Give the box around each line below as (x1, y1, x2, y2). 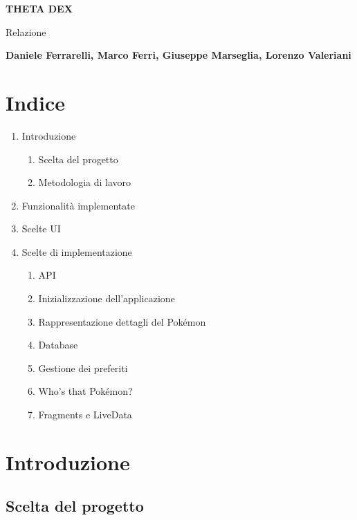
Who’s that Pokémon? (38, 384, 133, 398)
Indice (6, 88, 65, 116)
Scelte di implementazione (21, 244, 132, 259)
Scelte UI (21, 221, 61, 236)
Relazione (6, 24, 46, 39)
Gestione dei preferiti (38, 360, 128, 375)
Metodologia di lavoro (38, 175, 131, 189)
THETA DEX (6, 1, 73, 15)
